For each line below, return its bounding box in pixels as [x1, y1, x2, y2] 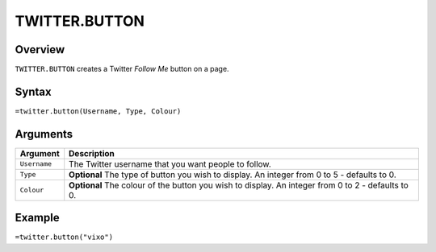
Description [69, 147, 115, 159]
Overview [15, 43, 65, 56]
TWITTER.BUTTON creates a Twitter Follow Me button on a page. [15, 64, 229, 74]
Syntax [15, 85, 52, 98]
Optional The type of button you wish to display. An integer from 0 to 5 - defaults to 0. [69, 169, 397, 180]
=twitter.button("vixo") [15, 233, 113, 242]
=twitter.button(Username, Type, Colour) [15, 106, 182, 116]
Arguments [15, 127, 73, 141]
